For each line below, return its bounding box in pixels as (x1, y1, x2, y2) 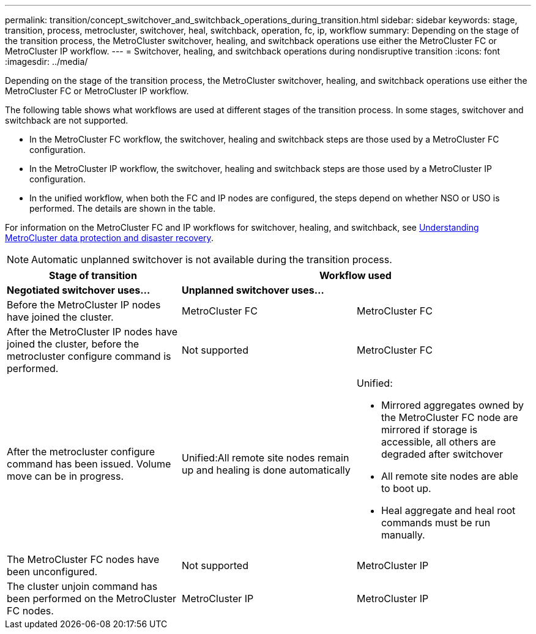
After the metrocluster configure (7, 446, 155, 458)
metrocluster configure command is (7, 350, 171, 362)
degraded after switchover (381, 448, 504, 460)
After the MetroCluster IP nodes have (7, 326, 177, 338)
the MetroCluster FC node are (381, 411, 518, 423)
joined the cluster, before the (7, 338, 140, 350)
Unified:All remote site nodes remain (181, 452, 349, 464)
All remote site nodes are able (381, 470, 518, 482)
